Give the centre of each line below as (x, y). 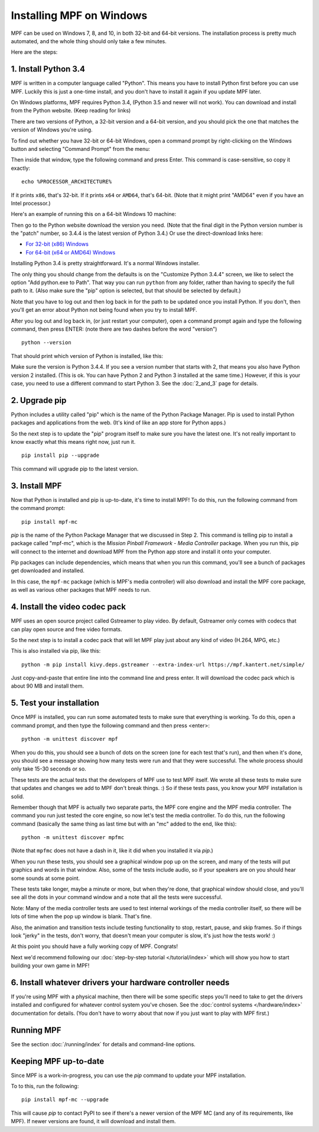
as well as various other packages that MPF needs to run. (81, 590)
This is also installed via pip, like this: (56, 651)
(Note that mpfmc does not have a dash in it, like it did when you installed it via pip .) (112, 851)
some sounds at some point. (45, 878)
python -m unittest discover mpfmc (73, 838)
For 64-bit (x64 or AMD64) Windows (71, 252)
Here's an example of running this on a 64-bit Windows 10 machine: (94, 214)
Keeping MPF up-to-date (58, 1061)
